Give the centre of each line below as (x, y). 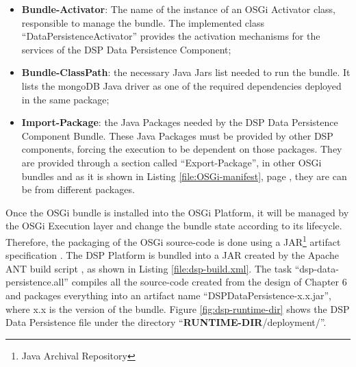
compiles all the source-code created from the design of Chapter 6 (209, 282)
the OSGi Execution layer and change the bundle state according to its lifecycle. (174, 226)
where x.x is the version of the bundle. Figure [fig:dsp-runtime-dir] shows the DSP (178, 308)
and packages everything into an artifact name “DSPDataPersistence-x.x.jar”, (169, 295)
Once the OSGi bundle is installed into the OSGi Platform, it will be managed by (177, 212)
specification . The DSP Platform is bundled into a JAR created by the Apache (172, 255)
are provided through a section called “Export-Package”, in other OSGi (171, 162)
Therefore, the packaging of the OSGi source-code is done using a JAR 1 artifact (173, 240)
